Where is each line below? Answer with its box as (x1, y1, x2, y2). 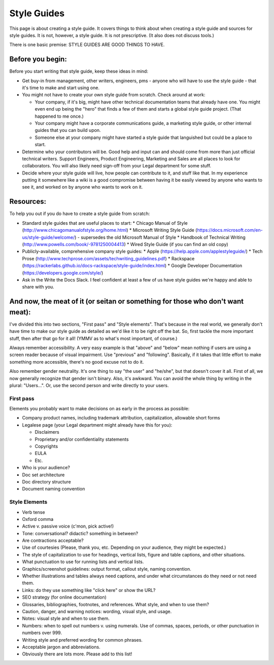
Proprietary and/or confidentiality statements (35, 436, 129, 442)
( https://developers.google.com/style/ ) (22, 269, 104, 276)
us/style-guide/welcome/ (22, 234, 75, 240)
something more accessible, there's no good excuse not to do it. (9, 359, 144, 365)
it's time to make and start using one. (22, 85, 100, 91)
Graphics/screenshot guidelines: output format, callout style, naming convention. (22, 566, 191, 572)
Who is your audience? (22, 465, 71, 471)
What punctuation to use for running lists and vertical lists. (22, 558, 144, 565)
